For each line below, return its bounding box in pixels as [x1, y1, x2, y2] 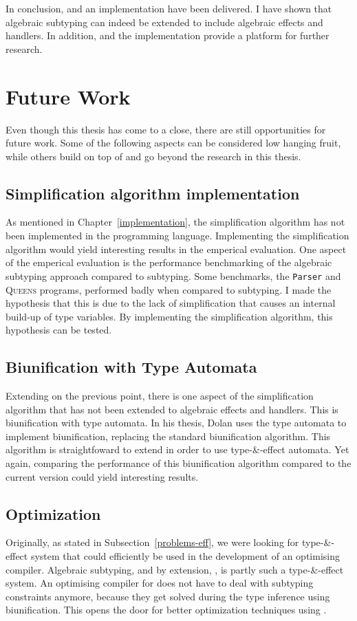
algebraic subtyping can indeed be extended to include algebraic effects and [6, 14, 323, 29]
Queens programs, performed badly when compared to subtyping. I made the [6, 282, 332, 296]
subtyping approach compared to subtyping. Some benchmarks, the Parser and [6, 268, 341, 283]
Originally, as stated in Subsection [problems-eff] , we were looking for [6, 535, 299, 549]
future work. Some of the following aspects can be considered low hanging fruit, [6, 135, 341, 150]
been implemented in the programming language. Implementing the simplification [6, 228, 349, 243]
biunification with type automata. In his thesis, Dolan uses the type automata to [6, 415, 347, 430]
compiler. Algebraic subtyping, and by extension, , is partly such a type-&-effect [6, 562, 344, 576]
